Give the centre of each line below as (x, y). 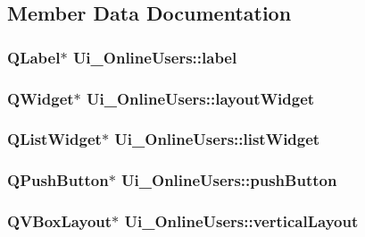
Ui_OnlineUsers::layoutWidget (201, 98)
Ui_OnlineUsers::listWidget (217, 139)
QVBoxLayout (60, 221)
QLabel (34, 57)
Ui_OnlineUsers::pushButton (229, 180)
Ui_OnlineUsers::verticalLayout (241, 221)
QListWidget (54, 139)
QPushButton (58, 180)
